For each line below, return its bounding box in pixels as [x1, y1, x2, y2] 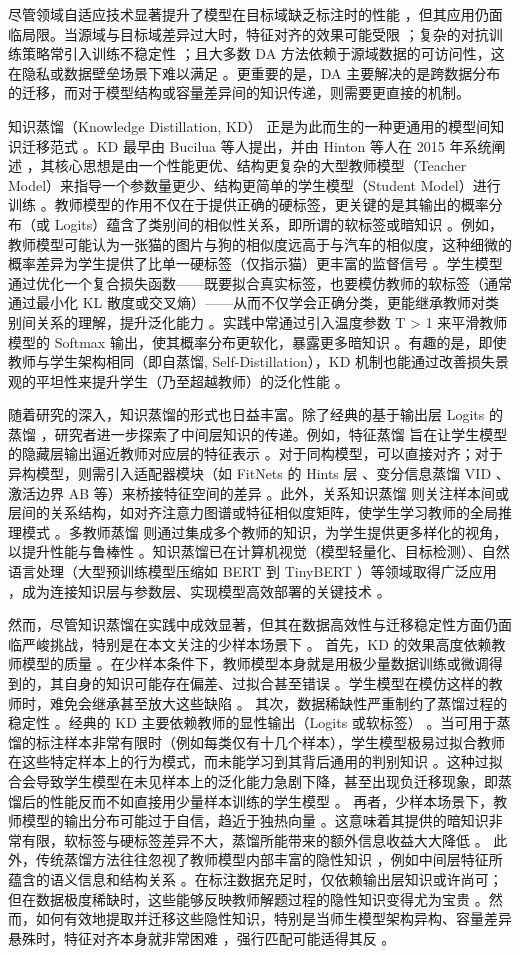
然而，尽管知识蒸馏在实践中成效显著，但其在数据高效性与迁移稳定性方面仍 [8, 614, 498, 635]
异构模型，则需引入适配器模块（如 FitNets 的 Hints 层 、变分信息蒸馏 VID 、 [8, 463, 510, 484]
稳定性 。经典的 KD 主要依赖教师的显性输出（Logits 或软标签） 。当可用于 [8, 712, 497, 733]
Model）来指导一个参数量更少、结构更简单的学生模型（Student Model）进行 [8, 174, 501, 195]
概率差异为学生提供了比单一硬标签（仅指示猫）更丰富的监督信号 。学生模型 [8, 253, 503, 274]
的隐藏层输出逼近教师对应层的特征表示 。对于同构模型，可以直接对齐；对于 [8, 443, 503, 464]
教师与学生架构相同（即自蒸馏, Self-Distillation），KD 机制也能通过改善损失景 [8, 351, 509, 372]
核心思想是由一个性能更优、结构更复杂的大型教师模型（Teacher [54, 155, 467, 176]
